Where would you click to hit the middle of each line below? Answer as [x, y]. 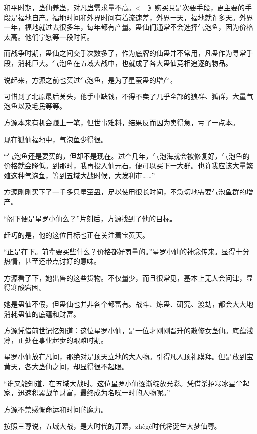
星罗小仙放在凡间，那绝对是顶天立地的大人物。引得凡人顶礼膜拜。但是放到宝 [128, 357]
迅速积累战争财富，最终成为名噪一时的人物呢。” [94, 393]
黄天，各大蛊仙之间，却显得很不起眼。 [66, 366]
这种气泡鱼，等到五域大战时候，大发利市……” [83, 175]
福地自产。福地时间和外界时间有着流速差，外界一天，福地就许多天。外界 [135, 17]
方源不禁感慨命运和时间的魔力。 [56, 409]
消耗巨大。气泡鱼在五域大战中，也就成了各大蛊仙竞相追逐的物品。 [125, 63]
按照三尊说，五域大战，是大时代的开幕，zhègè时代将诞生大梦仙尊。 [113, 426]
